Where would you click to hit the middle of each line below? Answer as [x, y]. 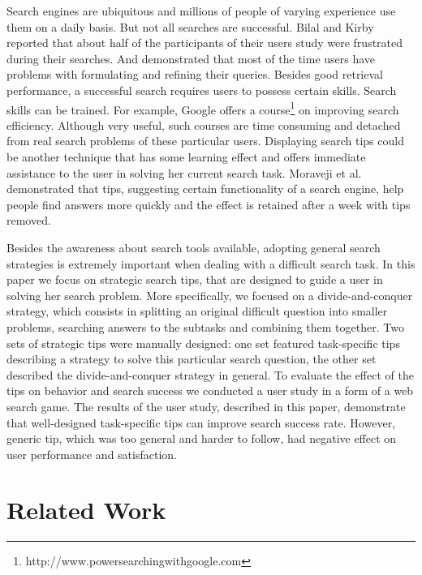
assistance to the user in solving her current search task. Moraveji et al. [184, 172]
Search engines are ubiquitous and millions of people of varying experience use [201, 11]
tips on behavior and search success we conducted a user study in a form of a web [210, 390]
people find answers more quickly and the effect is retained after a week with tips [209, 204]
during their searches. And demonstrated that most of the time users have [191, 58]
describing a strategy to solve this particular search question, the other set [192, 359]
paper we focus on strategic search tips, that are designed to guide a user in [195, 279]
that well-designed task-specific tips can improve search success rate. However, [201, 422]
